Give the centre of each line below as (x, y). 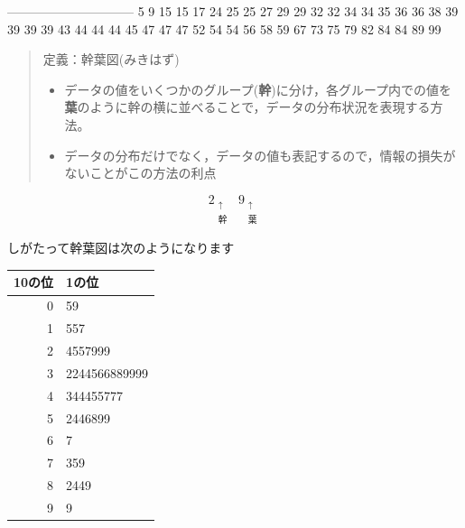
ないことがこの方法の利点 (140, 173)
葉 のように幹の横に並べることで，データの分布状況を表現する (247, 107)
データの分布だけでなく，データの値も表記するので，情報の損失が (260, 155)
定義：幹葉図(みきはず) (111, 59)
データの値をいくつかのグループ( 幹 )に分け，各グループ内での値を (258, 89)
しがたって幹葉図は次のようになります (121, 248)
